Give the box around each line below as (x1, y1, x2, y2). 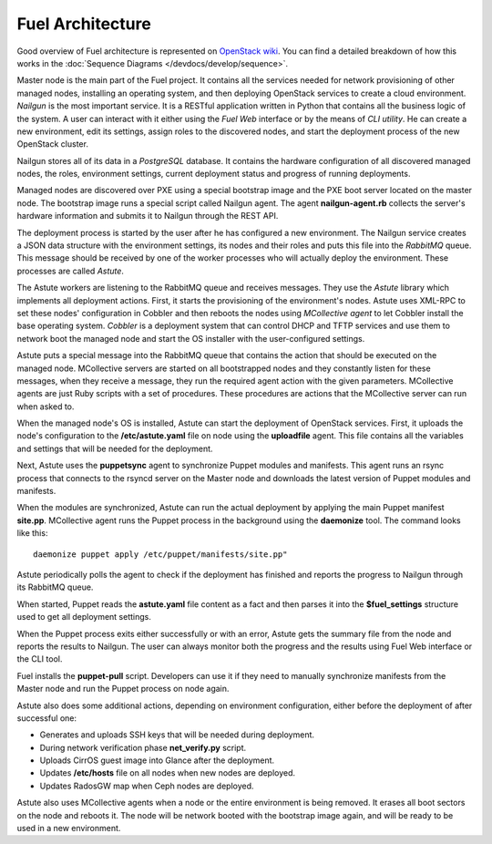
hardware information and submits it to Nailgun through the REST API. (16, 211, 279, 221)
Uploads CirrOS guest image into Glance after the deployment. (39, 755, 275, 766)
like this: (16, 528, 48, 539)
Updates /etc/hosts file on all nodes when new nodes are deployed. (39, 767, 296, 778)
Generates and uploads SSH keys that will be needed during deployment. (39, 729, 314, 740)
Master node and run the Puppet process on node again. (16, 684, 230, 695)
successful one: (16, 712, 77, 724)
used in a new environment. (16, 823, 121, 834)
